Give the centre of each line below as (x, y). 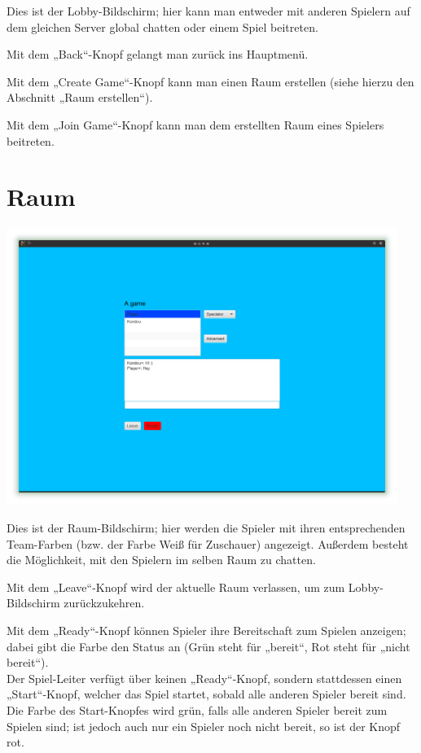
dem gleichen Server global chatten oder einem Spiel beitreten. (162, 26)
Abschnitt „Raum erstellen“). (80, 97)
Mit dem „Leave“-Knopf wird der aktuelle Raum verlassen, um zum (176, 587)
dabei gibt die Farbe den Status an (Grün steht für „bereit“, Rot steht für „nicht (208, 646)
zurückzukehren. (104, 603)
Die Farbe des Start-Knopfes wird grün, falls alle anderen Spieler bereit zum (197, 709)
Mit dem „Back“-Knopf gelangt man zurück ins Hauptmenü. (158, 54)
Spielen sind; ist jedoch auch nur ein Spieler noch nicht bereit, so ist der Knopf (204, 726)
